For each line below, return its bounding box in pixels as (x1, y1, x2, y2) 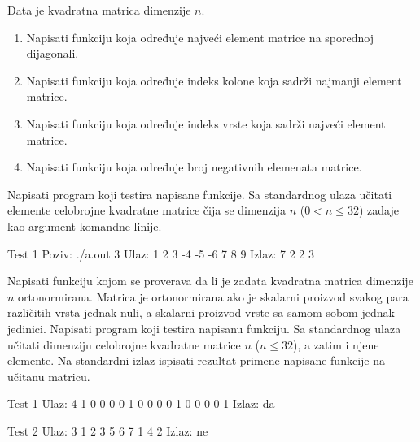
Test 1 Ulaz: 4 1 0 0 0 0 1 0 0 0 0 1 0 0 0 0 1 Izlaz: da (7, 395, 275, 412)
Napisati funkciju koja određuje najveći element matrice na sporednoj (26, 28, 374, 45)
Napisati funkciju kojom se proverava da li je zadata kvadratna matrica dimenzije (7, 272, 413, 289)
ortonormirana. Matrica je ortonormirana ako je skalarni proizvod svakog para (18, 288, 409, 305)
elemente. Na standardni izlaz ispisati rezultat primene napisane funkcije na (7, 352, 385, 369)
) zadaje (358, 201, 399, 219)
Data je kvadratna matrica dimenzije (7, 2, 191, 18)
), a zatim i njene (293, 336, 379, 353)
